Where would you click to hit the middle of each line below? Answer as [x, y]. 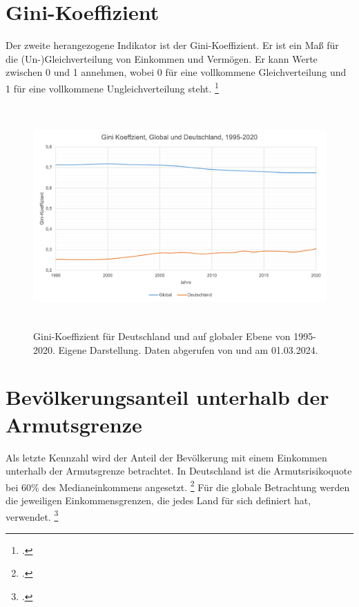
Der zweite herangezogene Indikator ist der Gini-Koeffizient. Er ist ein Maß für [172, 45]
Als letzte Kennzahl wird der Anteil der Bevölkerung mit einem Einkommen [166, 457]
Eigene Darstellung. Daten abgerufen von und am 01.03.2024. [188, 349]
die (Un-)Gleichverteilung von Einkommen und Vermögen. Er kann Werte [162, 58]
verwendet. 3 [32, 515]
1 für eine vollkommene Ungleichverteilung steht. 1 [112, 87]
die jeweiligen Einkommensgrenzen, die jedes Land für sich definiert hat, [158, 500]
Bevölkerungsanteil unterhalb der [167, 397]
